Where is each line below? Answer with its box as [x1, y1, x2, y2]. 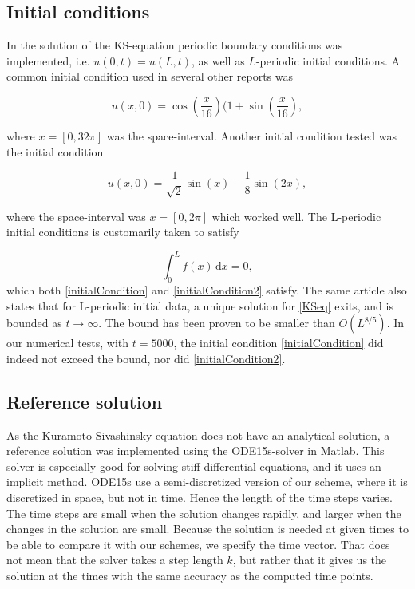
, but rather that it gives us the [232, 551, 387, 568]
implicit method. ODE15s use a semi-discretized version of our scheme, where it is [6, 473, 408, 490]
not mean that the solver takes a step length [6, 551, 223, 568]
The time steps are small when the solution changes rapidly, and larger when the [6, 504, 401, 521]
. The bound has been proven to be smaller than [98, 314, 335, 331]
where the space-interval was [6, 208, 146, 224]
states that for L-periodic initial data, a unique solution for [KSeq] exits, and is [6, 297, 393, 314]
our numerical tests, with [6, 334, 129, 351]
